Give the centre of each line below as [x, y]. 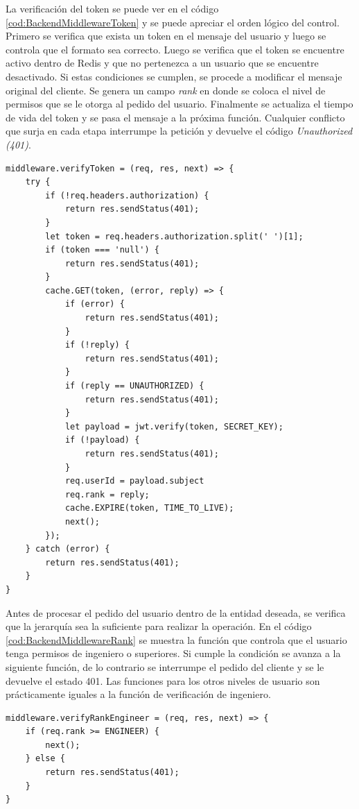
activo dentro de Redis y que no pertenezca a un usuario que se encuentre [162, 63]
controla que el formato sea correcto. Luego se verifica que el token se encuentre [175, 49]
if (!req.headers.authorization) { [127, 195]
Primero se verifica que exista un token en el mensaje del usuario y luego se [166, 36]
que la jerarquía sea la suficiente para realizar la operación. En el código [159, 626]
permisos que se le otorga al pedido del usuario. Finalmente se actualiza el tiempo [179, 104]
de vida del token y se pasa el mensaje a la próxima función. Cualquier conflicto [175, 117]
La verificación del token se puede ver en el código [112, 8]
